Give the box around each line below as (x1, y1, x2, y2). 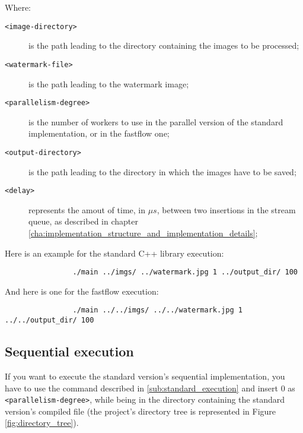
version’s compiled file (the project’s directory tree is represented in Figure (5, 404, 276, 417)
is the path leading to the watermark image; (28, 77, 189, 90)
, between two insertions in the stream (157, 203, 296, 216)
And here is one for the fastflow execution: (5, 285, 159, 297)
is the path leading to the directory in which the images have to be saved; (28, 165, 296, 178)
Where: (5, 1, 31, 13)
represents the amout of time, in (28, 203, 145, 216)
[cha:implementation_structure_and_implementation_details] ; (28, 227, 258, 239)
